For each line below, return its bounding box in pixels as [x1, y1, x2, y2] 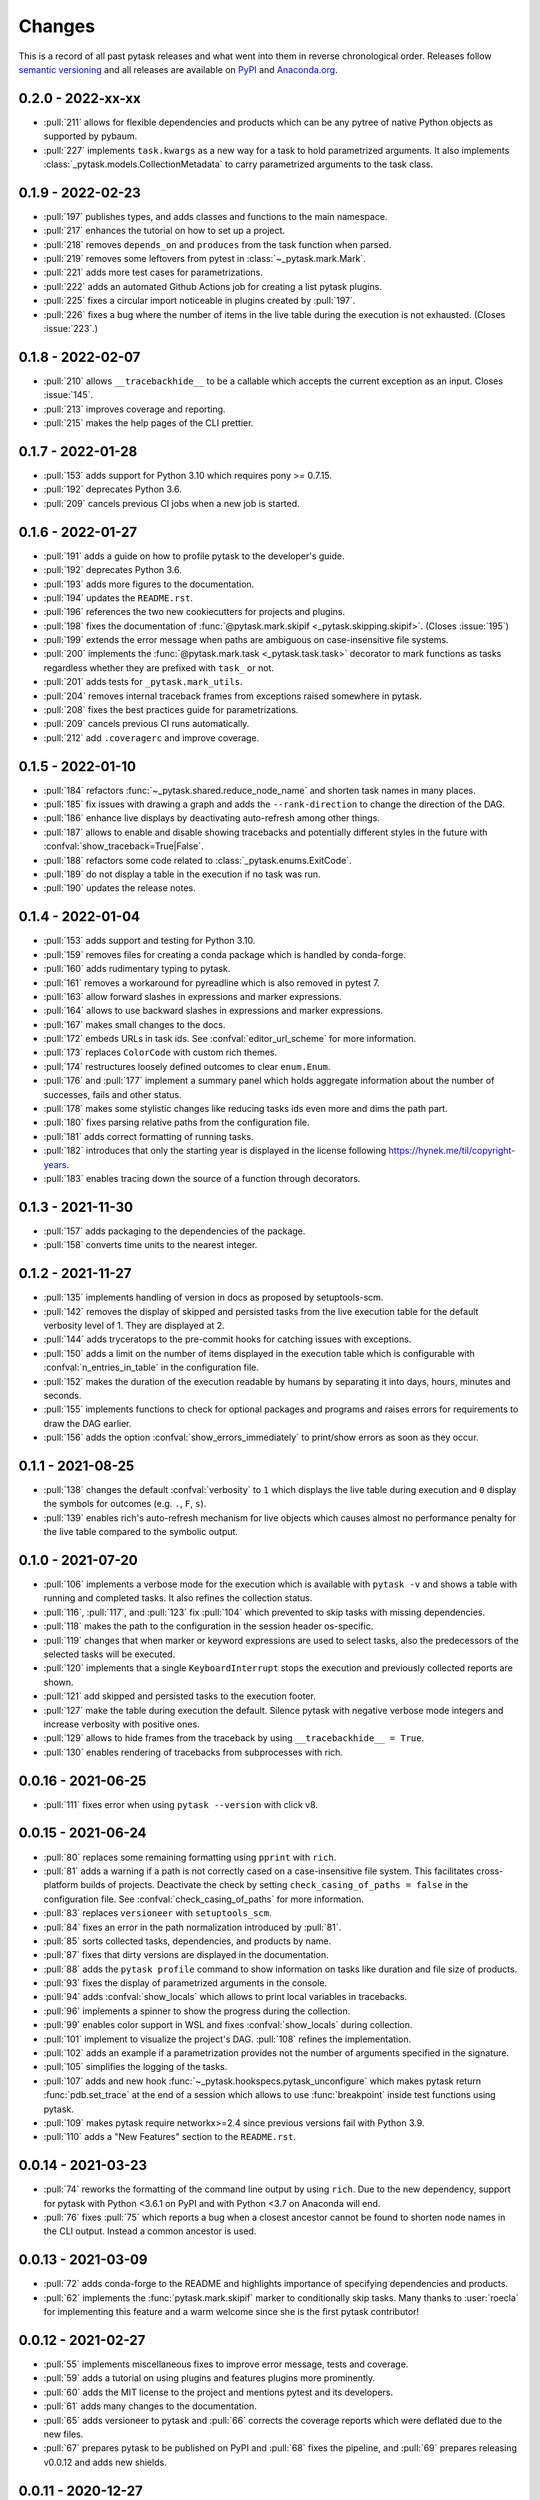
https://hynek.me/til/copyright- [388, 1145, 516, 1157]
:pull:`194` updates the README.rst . [43, 591, 194, 604]
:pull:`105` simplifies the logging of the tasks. [43, 2061, 228, 2073]
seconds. [43, 1389, 82, 1401]
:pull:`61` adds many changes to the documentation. [43, 2400, 257, 2412]
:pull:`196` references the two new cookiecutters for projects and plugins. [43, 606, 346, 618]
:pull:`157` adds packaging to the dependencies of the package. [43, 1225, 306, 1237]
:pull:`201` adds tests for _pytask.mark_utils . [43, 676, 243, 688]
